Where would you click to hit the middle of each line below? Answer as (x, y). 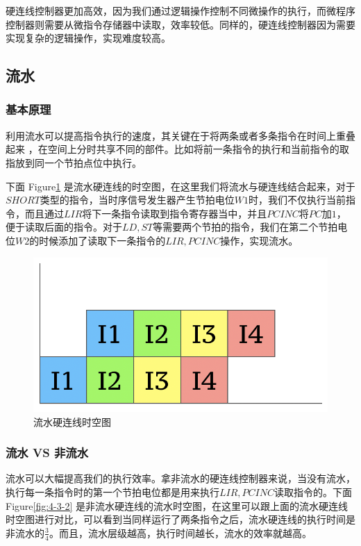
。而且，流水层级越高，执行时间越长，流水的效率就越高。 (180, 532)
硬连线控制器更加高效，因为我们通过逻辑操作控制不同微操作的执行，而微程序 (180, 10)
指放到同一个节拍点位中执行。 (74, 162)
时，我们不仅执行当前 (297, 200)
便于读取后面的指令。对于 (64, 227)
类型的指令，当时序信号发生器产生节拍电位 (137, 200)
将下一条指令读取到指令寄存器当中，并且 (175, 213)
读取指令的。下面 (313, 492)
